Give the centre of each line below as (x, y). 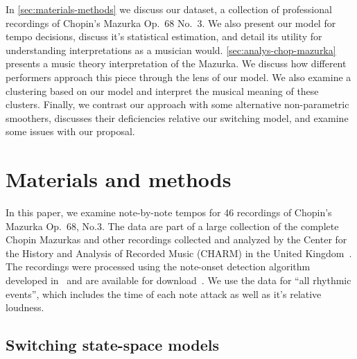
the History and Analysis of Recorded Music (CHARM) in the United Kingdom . (179, 253)
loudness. (25, 307)
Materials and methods (119, 179)
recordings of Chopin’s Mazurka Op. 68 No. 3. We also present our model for (171, 23)
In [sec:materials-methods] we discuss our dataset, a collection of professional (169, 9)
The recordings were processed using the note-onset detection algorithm (158, 266)
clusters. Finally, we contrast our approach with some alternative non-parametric (177, 104)
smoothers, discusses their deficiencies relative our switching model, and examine (177, 117)
